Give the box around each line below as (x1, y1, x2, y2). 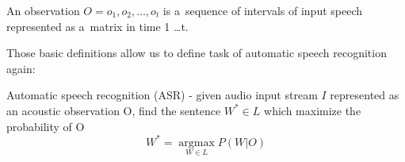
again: (6, 60, 36, 76)
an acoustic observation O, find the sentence (6, 102, 221, 118)
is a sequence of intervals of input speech (162, 2, 363, 18)
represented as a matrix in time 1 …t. (6, 17, 189, 34)
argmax (178, 137, 215, 148)
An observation (6, 2, 80, 18)
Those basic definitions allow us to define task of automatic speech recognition (6, 44, 387, 61)
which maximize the (264, 102, 361, 118)
